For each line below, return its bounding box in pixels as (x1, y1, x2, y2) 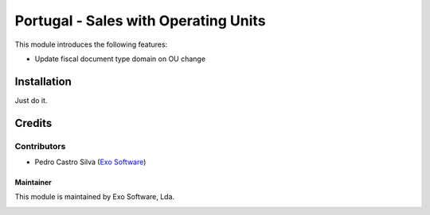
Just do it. (14, 95, 48, 105)
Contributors (14, 140, 66, 152)
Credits (14, 116, 53, 130)
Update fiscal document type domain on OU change (34, 54, 206, 63)
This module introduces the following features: (14, 40, 168, 49)
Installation (14, 75, 72, 88)
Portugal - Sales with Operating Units (14, 12, 266, 29)
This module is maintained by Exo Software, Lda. (14, 192, 175, 202)
